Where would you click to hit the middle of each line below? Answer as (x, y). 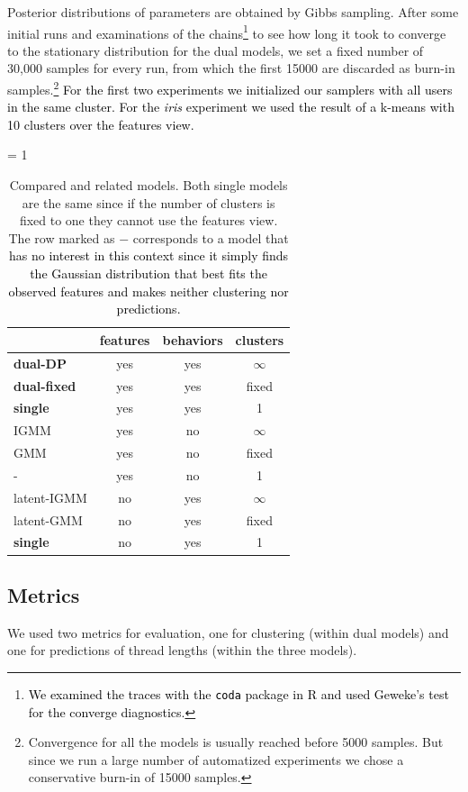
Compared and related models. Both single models (148, 185)
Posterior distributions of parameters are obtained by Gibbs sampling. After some (233, 12)
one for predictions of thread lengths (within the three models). (182, 650)
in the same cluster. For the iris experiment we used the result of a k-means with (231, 107)
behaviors (193, 339)
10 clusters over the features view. (101, 124)
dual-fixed (45, 385)
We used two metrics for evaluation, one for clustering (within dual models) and (228, 632)
